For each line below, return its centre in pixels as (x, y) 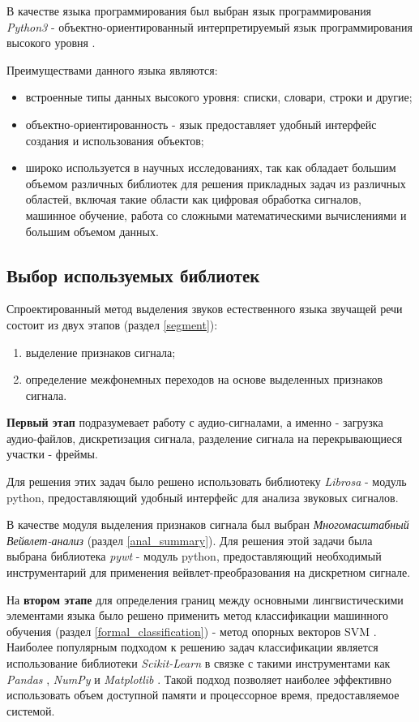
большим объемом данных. (92, 231)
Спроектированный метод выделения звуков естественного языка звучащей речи (205, 309)
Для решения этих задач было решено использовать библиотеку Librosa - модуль (207, 481)
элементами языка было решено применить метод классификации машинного (198, 615)
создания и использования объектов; (115, 140)
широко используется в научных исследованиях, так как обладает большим (211, 168)
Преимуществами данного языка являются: (112, 69)
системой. (31, 710)
